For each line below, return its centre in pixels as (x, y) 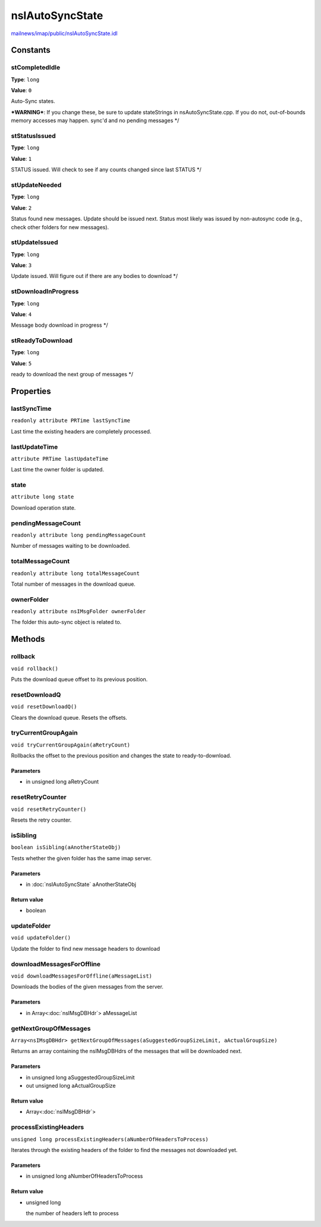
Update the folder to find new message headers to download (86, 948)
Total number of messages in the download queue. (73, 584)
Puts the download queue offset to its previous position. (79, 679)
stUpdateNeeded (36, 185)
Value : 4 (21, 314)
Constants (31, 50)
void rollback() (35, 669)
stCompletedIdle (36, 67)
